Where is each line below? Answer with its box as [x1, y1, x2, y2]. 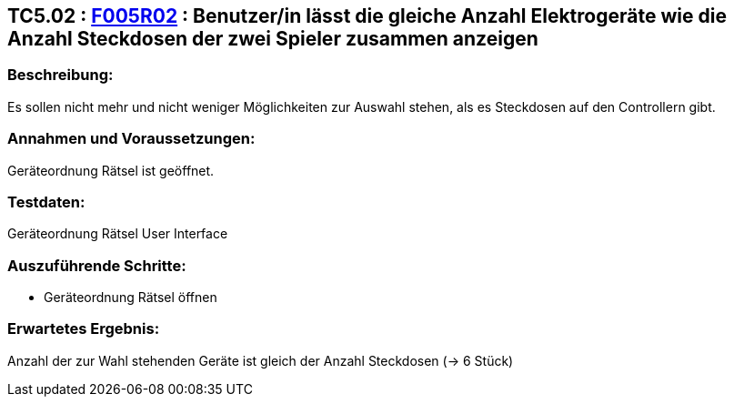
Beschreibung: [7, 66, 114, 85]
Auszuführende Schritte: [7, 256, 186, 275]
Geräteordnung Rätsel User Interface [7, 226, 228, 242]
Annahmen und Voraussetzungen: [7, 129, 256, 148]
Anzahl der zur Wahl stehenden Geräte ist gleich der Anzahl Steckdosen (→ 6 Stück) [7, 352, 514, 369]
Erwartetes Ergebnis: [7, 319, 160, 338]
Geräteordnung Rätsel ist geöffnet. [7, 162, 215, 178]
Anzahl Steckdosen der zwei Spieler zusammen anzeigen [7, 27, 538, 50]
